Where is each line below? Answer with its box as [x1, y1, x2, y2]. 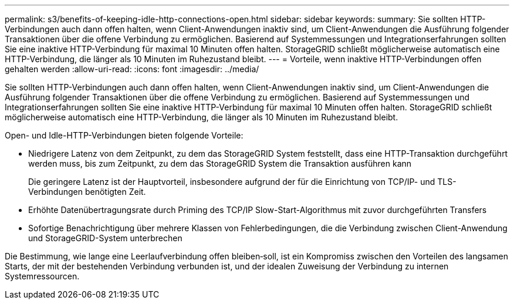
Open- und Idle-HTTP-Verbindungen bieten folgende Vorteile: [5, 130, 244, 140]
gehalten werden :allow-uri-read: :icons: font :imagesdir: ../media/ [5, 64, 259, 74]
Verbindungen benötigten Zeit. [28, 187, 146, 197]
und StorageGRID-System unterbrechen [28, 233, 182, 243]
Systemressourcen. [5, 271, 80, 281]
